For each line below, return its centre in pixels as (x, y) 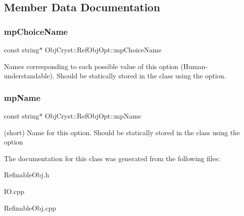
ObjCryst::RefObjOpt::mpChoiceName (103, 49)
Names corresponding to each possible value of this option (91, 66)
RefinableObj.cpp (30, 207)
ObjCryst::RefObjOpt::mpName (93, 116)
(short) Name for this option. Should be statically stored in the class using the (122, 132)
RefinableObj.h (27, 175)
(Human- (194, 66)
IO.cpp (14, 191)
